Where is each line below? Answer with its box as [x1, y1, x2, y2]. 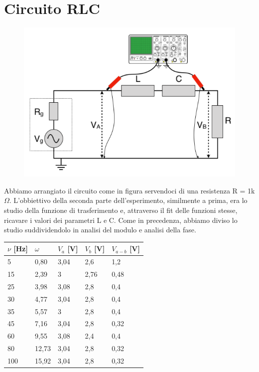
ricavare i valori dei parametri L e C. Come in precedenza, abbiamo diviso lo [4, 214, 238, 225]
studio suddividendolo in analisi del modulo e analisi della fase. [4, 224, 196, 235]
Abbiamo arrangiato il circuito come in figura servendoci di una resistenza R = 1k [4, 185, 255, 195]
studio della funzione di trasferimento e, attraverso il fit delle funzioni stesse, [4, 205, 238, 215]
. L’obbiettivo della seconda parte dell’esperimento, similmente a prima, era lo [9, 195, 248, 205]
